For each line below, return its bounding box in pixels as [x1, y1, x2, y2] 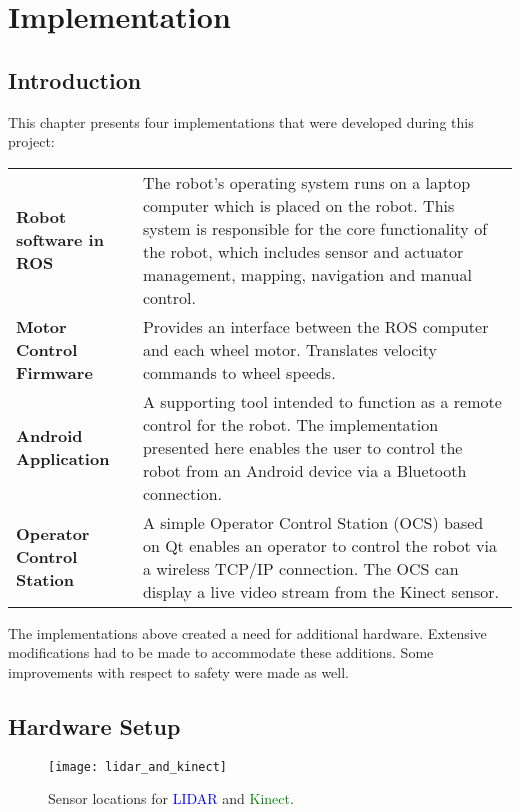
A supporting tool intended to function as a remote [142, 389, 502, 413]
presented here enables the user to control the [142, 435, 463, 459]
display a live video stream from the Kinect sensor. [142, 579, 499, 603]
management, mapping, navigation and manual [142, 262, 472, 286]
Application [16, 447, 110, 471]
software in [16, 228, 104, 252]
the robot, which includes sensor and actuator [142, 239, 464, 263]
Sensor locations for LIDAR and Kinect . [48, 788, 294, 809]
